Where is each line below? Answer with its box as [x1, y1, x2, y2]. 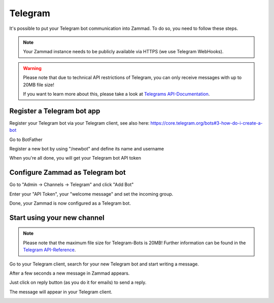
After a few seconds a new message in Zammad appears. [9, 270, 130, 276]
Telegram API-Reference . [23, 247, 76, 253]
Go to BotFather [9, 136, 43, 142]
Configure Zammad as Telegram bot [9, 168, 126, 177]
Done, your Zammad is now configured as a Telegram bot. [9, 200, 131, 206]
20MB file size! [23, 82, 54, 88]
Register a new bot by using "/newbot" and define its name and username [9, 145, 164, 151]
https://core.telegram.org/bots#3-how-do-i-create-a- [150, 120, 263, 126]
